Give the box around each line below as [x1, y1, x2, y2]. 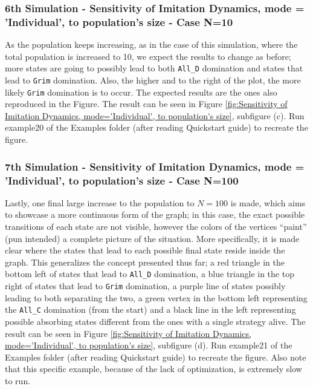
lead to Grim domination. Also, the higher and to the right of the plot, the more [5, 73, 301, 86]
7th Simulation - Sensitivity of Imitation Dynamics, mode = [5, 159, 305, 174]
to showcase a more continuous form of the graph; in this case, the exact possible [5, 208, 305, 221]
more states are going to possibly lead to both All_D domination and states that [5, 62, 303, 74]
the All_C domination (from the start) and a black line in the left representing [5, 303, 296, 316]
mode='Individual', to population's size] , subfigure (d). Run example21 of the [5, 339, 292, 351]
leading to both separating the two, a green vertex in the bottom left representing [5, 291, 308, 304]
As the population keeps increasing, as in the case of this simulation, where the [5, 38, 298, 51]
